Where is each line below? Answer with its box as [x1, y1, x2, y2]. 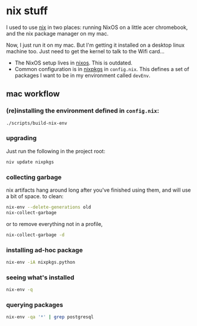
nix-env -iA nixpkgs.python [6, 259, 76, 265]
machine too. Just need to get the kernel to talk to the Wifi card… [6, 47, 164, 54]
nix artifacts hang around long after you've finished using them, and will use [6, 186, 191, 193]
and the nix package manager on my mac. [6, 30, 109, 37]
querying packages [6, 301, 63, 309]
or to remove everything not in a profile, [6, 220, 103, 227]
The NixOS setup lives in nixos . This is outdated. [14, 59, 133, 66]
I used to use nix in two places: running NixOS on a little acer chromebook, [6, 24, 188, 31]
